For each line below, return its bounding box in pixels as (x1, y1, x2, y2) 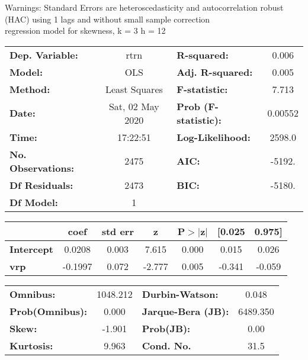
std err (101, 224, 134, 238)
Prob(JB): (142, 321, 191, 335)
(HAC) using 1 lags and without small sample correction (5, 12, 210, 25)
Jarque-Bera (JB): (142, 304, 229, 318)
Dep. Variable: (9, 47, 78, 62)
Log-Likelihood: (177, 130, 251, 144)
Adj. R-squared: (177, 65, 253, 79)
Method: (9, 82, 50, 96)
